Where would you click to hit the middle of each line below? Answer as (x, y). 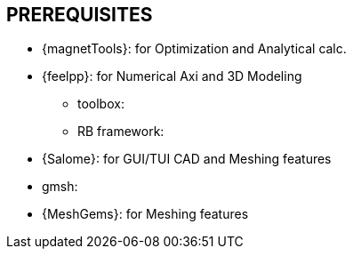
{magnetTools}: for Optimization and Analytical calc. (194, 49)
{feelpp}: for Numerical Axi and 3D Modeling (172, 76)
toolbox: (101, 104)
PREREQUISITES (80, 15)
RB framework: (121, 132)
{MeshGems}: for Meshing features (145, 214)
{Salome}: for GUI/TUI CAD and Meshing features (187, 159)
